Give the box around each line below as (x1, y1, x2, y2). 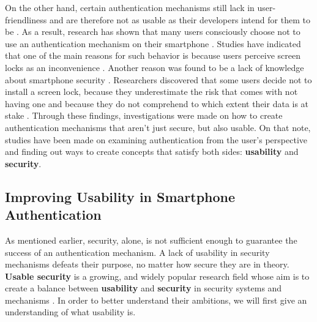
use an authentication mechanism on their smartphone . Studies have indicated (5, 37, 301, 50)
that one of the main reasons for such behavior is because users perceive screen (5, 49, 301, 62)
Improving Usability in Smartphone (5, 187, 236, 206)
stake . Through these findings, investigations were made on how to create (5, 109, 283, 122)
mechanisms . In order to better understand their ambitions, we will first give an (5, 293, 307, 306)
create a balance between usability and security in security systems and (5, 282, 282, 294)
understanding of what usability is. (5, 305, 136, 318)
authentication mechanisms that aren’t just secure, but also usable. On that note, (5, 121, 311, 133)
